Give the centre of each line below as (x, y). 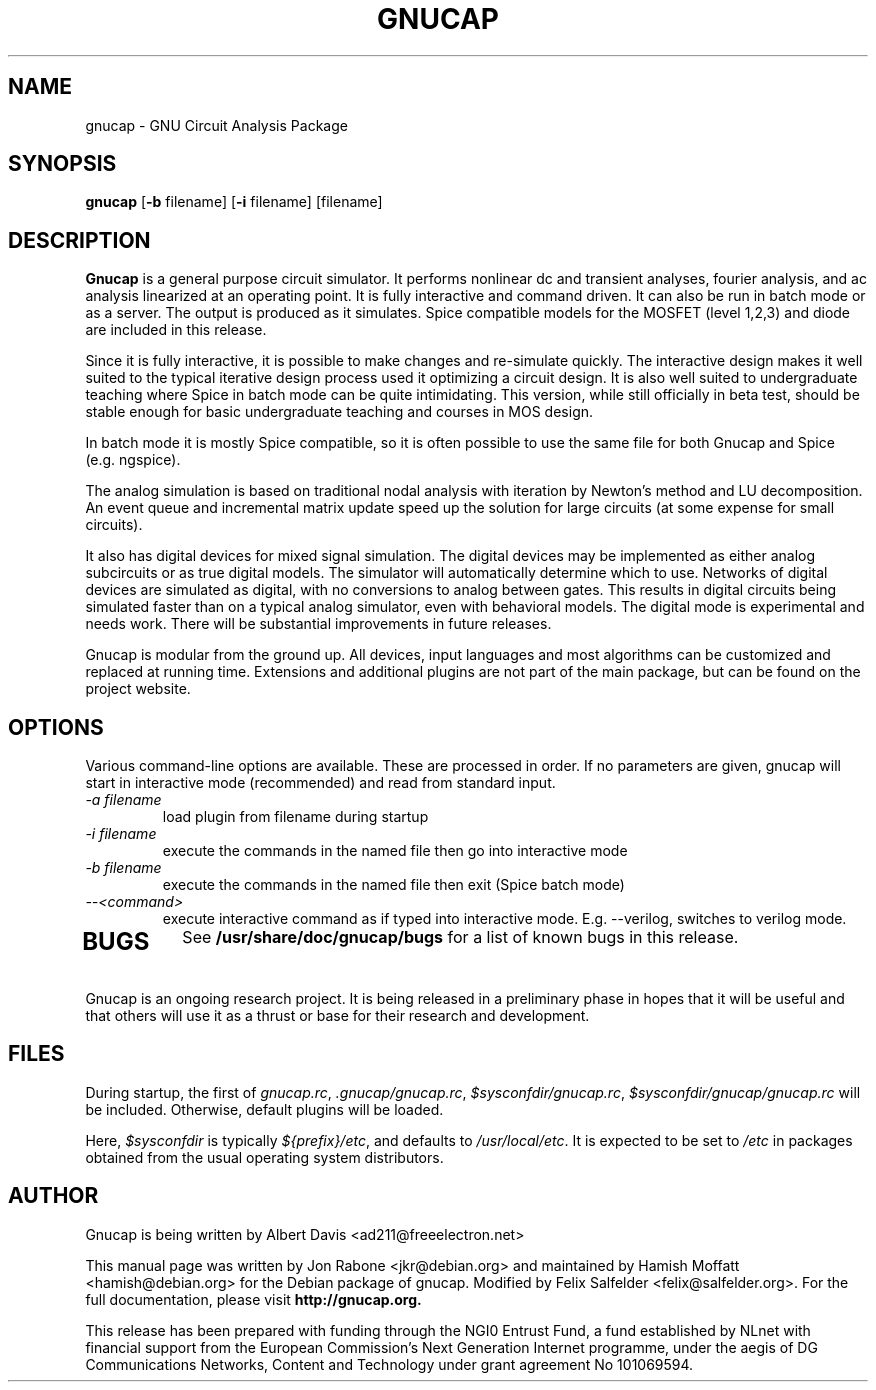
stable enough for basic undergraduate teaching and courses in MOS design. (339, 412)
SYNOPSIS (62, 164)
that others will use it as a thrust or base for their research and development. (337, 1016)
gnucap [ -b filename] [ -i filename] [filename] (234, 202)
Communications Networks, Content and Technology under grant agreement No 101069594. (389, 1364)
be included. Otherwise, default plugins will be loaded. (264, 1109)
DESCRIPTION (79, 240)
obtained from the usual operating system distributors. (264, 1157)
